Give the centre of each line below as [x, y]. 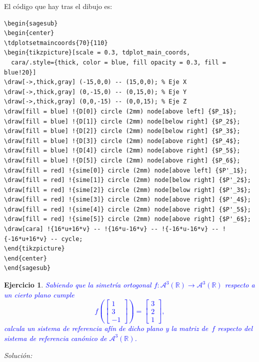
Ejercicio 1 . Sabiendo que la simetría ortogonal [78, 285]
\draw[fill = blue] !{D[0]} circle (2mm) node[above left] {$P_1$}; [120, 111]
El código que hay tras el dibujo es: [58, 6]
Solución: [18, 355]
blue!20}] [20, 72]
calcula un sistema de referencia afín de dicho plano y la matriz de [106, 328]
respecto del [235, 328]
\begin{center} [29, 33]
